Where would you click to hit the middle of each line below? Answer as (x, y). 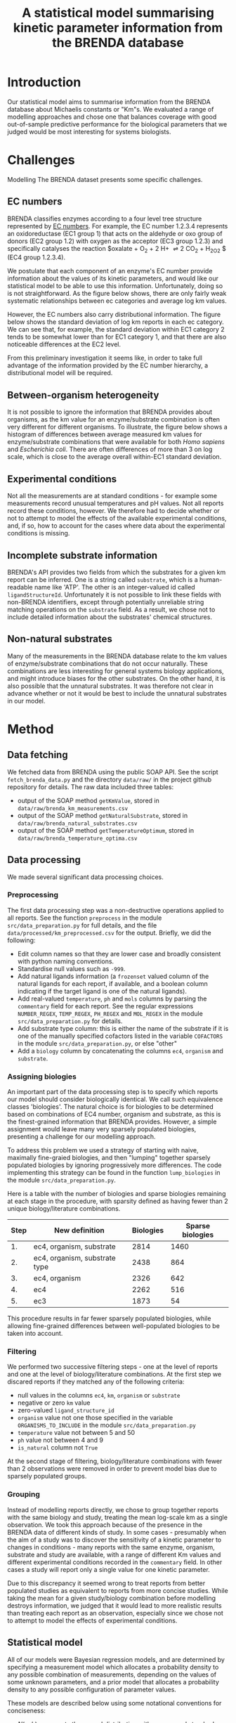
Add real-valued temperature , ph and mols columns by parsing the (112, 999)
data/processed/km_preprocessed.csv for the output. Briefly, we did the (110, 932)
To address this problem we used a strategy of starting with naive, (103, 1150)
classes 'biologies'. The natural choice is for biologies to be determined (111, 1107)
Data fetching (38, 755)
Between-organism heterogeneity (83, 395)
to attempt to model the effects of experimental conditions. (92, 1620)
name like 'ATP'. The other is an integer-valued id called (114, 587)
